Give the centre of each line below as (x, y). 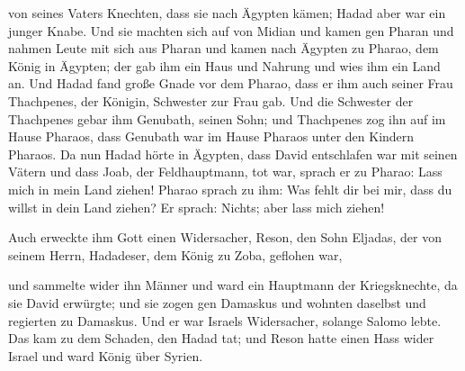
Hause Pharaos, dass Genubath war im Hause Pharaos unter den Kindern (211, 136)
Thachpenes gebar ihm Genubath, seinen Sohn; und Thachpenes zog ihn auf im (227, 118)
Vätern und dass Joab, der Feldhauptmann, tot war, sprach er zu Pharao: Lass (225, 172)
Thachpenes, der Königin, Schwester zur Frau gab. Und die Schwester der (211, 100)
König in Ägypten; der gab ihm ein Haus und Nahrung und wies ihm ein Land (224, 65)
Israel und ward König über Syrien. (106, 355)
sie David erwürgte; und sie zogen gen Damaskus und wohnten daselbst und (217, 302)
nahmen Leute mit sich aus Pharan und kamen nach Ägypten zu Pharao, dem (224, 48)
